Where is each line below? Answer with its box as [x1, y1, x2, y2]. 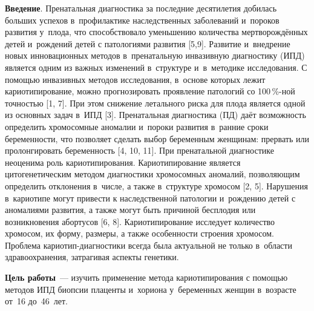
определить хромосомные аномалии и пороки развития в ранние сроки [5, 120, 269, 133]
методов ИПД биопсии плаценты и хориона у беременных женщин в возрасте [5, 283, 296, 295]
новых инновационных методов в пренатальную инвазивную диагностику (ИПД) [5, 49, 305, 62]
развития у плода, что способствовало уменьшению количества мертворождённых [5, 25, 308, 38]
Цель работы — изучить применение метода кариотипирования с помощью [5, 271, 288, 284]
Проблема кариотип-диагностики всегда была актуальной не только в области [5, 238, 292, 251]
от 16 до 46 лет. [5, 295, 68, 307]
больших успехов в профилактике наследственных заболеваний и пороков [5, 13, 280, 26]
